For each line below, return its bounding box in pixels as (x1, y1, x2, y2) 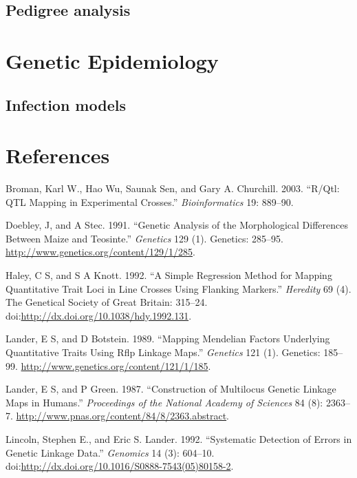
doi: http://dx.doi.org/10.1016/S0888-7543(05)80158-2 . (6, 459, 234, 473)
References (6, 141, 110, 169)
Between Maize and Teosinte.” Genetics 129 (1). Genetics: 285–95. (6, 231, 283, 245)
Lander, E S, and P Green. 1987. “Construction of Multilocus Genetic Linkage (6, 382, 336, 396)
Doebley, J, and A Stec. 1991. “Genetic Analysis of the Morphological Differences (6, 218, 348, 232)
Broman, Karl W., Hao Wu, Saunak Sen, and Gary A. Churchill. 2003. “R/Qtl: (6, 181, 340, 196)
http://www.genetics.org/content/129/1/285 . (6, 245, 195, 259)
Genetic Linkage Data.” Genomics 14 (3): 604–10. (6, 445, 215, 459)
